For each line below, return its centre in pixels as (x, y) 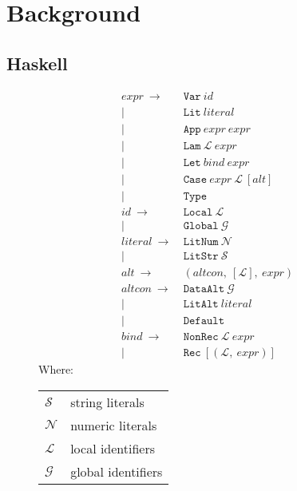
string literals (107, 402)
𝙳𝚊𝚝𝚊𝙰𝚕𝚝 (204, 289)
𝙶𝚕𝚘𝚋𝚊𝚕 (201, 226)
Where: (56, 369)
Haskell (37, 63)
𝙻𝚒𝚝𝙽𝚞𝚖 (201, 242)
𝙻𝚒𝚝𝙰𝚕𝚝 (201, 304)
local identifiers (113, 448)
